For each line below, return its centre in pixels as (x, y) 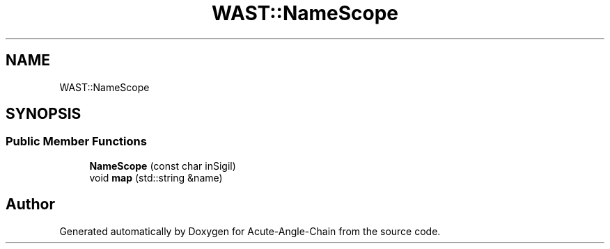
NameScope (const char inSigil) (163, 166)
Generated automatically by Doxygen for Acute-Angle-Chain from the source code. (250, 231)
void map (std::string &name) (156, 177)
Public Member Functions (76, 142)
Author (30, 204)
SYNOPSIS (44, 114)
